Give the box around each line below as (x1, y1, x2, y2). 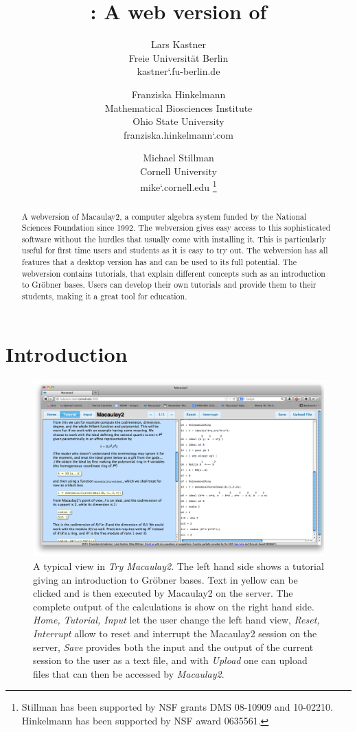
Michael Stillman (143, 150, 214, 165)
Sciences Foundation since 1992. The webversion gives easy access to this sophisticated (21, 222, 331, 233)
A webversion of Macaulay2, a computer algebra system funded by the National (21, 210, 307, 222)
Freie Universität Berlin (128, 50, 229, 65)
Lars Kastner (151, 37, 206, 52)
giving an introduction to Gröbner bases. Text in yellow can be (33, 572, 298, 586)
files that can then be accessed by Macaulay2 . (33, 666, 224, 680)
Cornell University (140, 163, 217, 178)
